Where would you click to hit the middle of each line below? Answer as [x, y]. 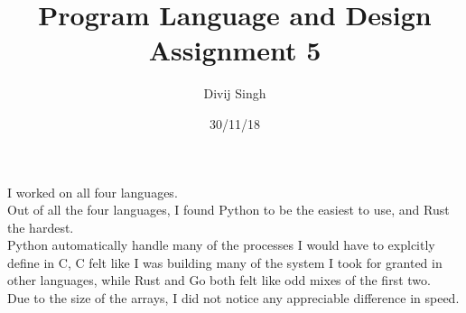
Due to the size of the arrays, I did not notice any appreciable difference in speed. [233, 298]
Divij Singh [235, 93]
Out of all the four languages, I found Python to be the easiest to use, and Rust [228, 210]
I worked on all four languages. [93, 192]
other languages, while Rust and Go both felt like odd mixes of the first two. [219, 280]
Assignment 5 [235, 50]
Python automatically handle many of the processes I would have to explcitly [221, 245]
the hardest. [41, 227]
